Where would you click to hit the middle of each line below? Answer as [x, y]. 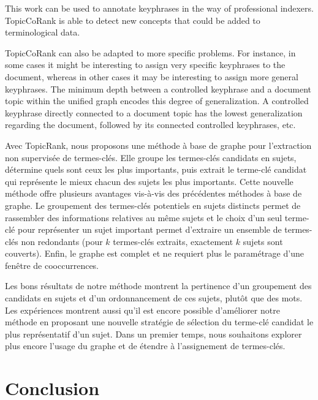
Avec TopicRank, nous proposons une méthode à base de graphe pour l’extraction [158, 145]
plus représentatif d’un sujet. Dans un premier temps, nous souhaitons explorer [153, 334]
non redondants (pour [62, 241]
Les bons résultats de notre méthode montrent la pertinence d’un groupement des [158, 286]
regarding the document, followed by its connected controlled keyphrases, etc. [150, 125]
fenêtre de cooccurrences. [52, 265]
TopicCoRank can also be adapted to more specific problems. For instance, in [150, 52]
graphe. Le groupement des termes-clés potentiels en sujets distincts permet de [153, 205]
